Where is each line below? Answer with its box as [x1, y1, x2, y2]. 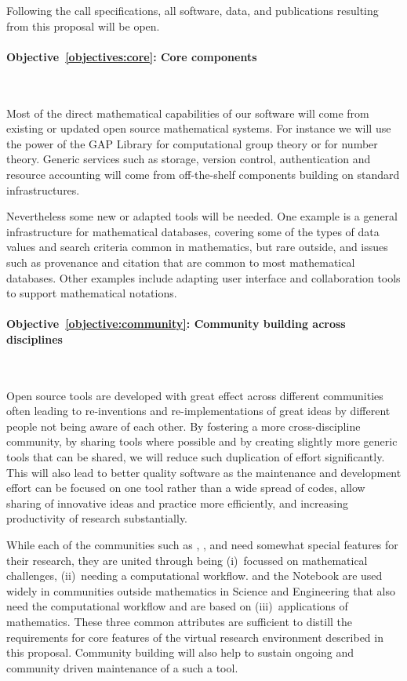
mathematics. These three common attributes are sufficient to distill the [6, 614, 353, 629]
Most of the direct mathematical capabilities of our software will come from [6, 104, 369, 121]
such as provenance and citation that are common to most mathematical [6, 253, 355, 270]
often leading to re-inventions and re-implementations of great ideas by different [6, 402, 391, 419]
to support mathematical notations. [6, 285, 177, 301]
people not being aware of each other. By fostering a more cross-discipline [6, 417, 361, 434]
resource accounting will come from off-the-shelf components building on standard [6, 166, 400, 182]
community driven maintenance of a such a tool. [6, 659, 238, 676]
